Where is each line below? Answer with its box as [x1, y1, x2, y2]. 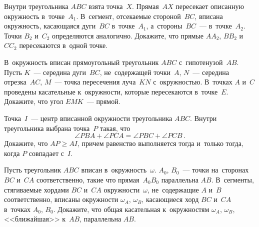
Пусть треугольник [4, 164, 61, 175]
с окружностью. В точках [153, 76, 232, 87]
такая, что [99, 122, 130, 133]
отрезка [4, 76, 26, 87]
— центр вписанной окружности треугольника [31, 112, 172, 123]
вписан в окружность [81, 164, 147, 175]
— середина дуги [33, 66, 86, 77]
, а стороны [146, 20, 182, 31]
